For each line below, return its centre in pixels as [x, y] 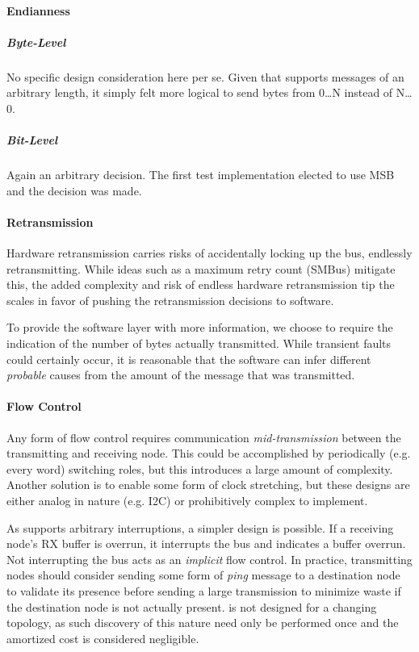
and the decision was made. [74, 190]
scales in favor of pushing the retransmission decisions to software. [170, 300]
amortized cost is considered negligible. [103, 638]
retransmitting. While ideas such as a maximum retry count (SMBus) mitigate [201, 268]
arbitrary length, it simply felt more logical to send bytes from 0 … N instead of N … [209, 92]
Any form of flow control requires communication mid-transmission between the [204, 437]
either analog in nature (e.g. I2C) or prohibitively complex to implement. [187, 500]
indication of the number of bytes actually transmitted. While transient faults [199, 343]
